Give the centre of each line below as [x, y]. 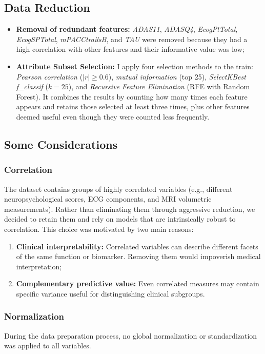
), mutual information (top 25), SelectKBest [177, 76]
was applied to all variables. [48, 346]
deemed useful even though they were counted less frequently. [113, 116]
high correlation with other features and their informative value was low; [130, 49]
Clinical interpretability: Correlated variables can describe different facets [137, 246]
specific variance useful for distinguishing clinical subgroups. [110, 293]
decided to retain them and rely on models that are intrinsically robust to [120, 219]
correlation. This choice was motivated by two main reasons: [99, 229]
